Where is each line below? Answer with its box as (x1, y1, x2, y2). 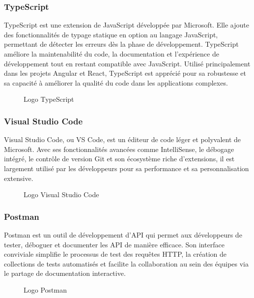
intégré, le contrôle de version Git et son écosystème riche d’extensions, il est (4, 153, 235, 164)
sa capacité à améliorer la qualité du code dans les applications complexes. (4, 77, 228, 88)
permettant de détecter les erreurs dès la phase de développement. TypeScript (4, 39, 239, 49)
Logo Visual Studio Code (24, 189, 99, 200)
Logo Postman (24, 284, 67, 295)
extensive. (4, 173, 33, 183)
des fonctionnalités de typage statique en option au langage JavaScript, (4, 29, 218, 39)
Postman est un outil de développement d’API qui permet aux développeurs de (4, 229, 242, 239)
